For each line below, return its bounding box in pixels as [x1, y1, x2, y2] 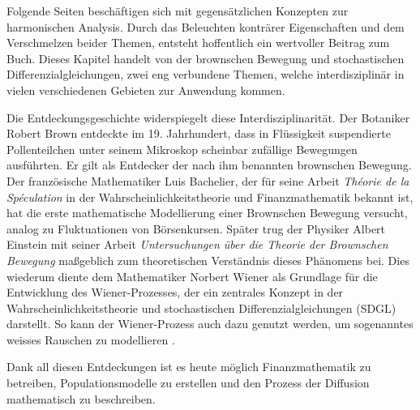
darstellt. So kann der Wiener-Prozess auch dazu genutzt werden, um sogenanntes [6, 315, 414, 332]
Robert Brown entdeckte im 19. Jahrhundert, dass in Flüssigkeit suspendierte [6, 125, 391, 142]
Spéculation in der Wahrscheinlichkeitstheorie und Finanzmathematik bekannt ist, [6, 188, 414, 205]
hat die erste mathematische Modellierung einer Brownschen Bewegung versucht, [6, 204, 408, 221]
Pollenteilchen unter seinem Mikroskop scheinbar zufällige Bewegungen [6, 140, 358, 157]
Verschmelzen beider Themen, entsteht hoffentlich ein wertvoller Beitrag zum [6, 34, 390, 51]
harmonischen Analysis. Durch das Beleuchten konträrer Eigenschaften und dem [6, 18, 405, 35]
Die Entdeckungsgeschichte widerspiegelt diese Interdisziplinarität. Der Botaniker [6, 109, 410, 126]
